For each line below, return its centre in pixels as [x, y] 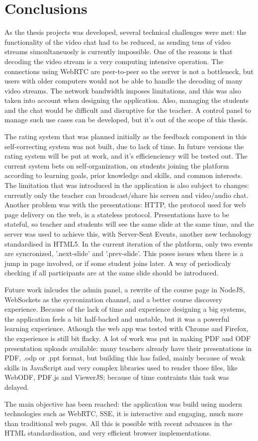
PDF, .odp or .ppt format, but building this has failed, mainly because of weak [125, 358]
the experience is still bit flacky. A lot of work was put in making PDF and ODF [128, 338]
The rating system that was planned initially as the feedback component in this [126, 136]
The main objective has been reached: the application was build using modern [123, 403]
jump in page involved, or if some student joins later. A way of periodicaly [118, 263]
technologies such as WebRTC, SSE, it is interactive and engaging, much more [124, 413]
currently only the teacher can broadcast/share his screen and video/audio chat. [127, 195]
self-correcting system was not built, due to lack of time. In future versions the [124, 146]
